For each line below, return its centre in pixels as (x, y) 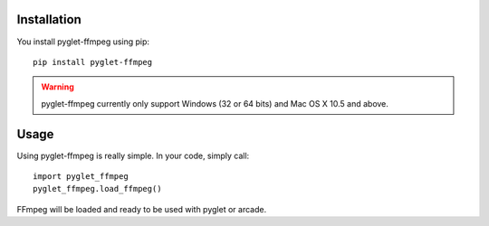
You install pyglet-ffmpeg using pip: (83, 42)
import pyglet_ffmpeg (81, 176)
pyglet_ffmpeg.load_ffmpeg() (97, 189)
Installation (49, 19)
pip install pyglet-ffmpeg (93, 62)
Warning (58, 87)
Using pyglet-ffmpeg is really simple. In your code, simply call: (133, 155)
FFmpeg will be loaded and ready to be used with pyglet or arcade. (142, 209)
